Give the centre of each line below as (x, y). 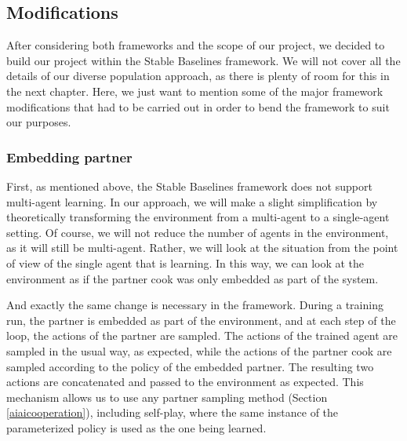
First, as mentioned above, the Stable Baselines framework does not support (189, 186)
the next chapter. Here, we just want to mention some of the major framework (195, 91)
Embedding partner (69, 157)
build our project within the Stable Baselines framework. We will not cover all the (203, 60)
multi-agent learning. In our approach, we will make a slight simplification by (192, 201)
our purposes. (39, 122)
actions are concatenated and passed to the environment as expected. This (185, 382)
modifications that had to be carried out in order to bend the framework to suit (198, 106)
